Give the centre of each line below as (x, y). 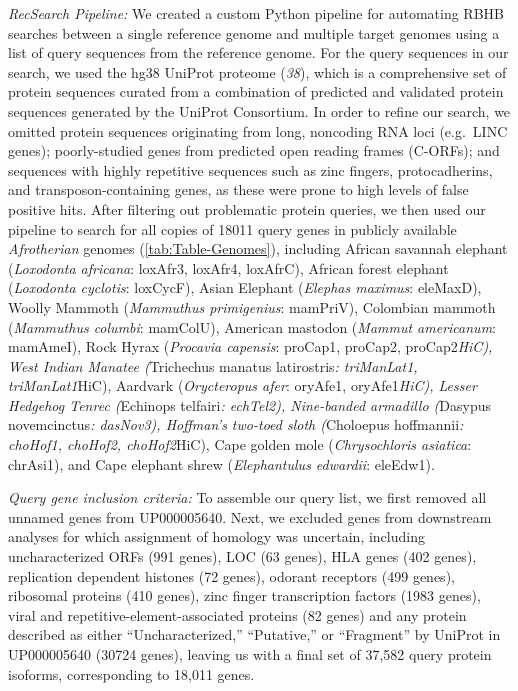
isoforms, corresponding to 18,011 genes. (131, 673)
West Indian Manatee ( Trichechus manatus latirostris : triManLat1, (213, 365)
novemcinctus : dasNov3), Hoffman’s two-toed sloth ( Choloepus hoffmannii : (236, 424)
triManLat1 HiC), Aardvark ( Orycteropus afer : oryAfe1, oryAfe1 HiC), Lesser (242, 385)
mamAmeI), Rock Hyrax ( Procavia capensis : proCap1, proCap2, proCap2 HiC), (250, 346)
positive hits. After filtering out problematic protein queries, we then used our (247, 208)
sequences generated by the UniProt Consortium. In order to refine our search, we (259, 110)
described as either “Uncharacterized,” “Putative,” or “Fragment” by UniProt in (254, 634)
